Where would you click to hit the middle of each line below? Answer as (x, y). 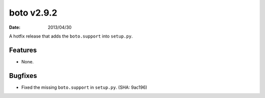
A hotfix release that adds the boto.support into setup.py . (71, 36)
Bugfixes (23, 76)
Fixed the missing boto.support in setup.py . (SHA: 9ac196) (84, 87)
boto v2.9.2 (33, 13)
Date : (15, 27)
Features (23, 50)
